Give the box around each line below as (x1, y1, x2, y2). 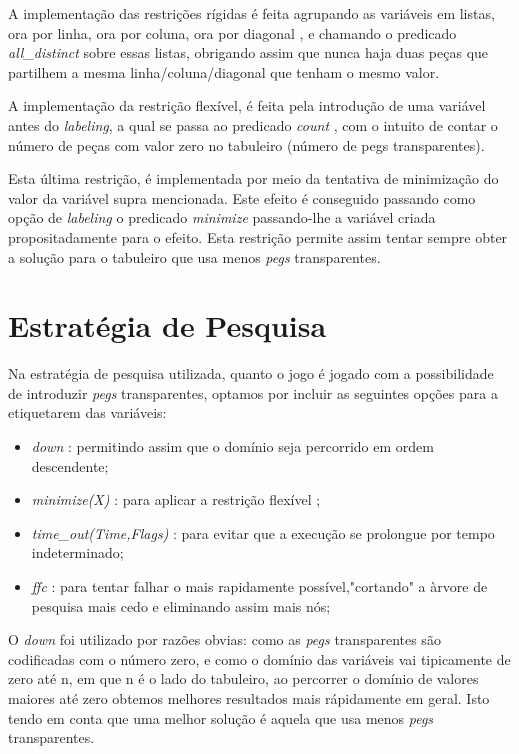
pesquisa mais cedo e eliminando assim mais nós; (31, 595, 331, 616)
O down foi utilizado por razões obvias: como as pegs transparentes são (8, 629, 441, 650)
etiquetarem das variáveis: (8, 402, 167, 423)
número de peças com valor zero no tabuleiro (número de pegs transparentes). (8, 134, 485, 155)
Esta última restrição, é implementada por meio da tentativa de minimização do (8, 168, 499, 189)
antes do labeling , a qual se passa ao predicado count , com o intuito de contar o (8, 114, 498, 135)
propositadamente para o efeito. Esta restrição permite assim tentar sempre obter (8, 226, 508, 247)
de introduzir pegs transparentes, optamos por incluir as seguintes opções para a (8, 382, 498, 403)
